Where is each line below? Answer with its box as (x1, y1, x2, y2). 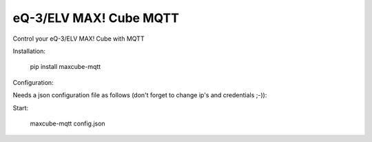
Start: (12, 103, 29, 112)
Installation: (12, 47, 46, 55)
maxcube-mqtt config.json (30, 119, 106, 128)
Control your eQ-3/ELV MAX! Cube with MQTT (12, 34, 145, 43)
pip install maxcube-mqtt (30, 63, 101, 71)
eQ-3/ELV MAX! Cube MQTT (12, 10, 179, 26)
